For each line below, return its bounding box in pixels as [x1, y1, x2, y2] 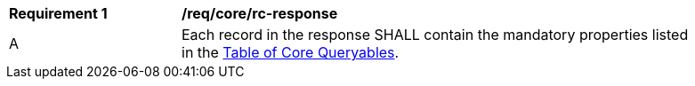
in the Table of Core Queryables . [182, 43, 400, 61]
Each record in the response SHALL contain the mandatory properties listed [182, 26, 689, 43]
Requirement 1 [9, 4, 108, 22]
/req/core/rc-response [182, 4, 338, 22]
